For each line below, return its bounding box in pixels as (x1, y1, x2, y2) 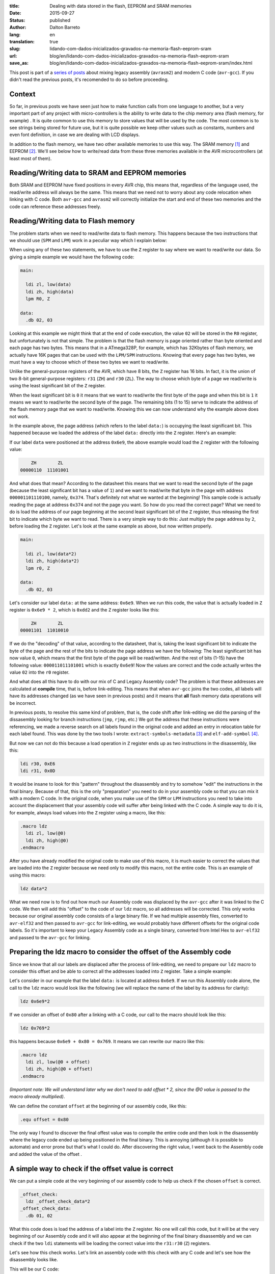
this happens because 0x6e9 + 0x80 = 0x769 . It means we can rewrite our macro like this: (9, 1038, 205, 1044)
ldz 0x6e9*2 (20, 998, 50, 1004)
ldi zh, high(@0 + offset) (25, 1066, 93, 1072)
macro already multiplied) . (9, 1094, 65, 1100)
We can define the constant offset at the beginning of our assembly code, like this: (9, 1103, 187, 1109)
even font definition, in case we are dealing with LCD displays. (9, 131, 140, 138)
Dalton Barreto (49, 24, 80, 31)
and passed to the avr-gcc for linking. (9, 934, 91, 940)
